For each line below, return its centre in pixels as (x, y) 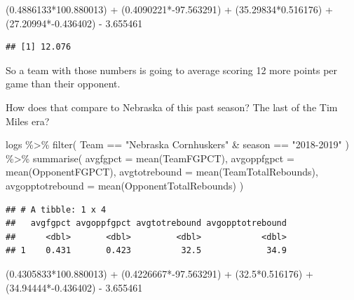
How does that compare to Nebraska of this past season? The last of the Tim (172, 107)
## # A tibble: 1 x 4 (56, 209)
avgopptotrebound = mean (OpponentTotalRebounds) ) (125, 185)
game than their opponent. (63, 84)
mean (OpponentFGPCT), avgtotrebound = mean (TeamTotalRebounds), (162, 172)
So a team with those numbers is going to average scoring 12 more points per (172, 70)
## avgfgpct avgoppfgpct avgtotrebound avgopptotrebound (146, 223)
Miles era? (28, 121)
